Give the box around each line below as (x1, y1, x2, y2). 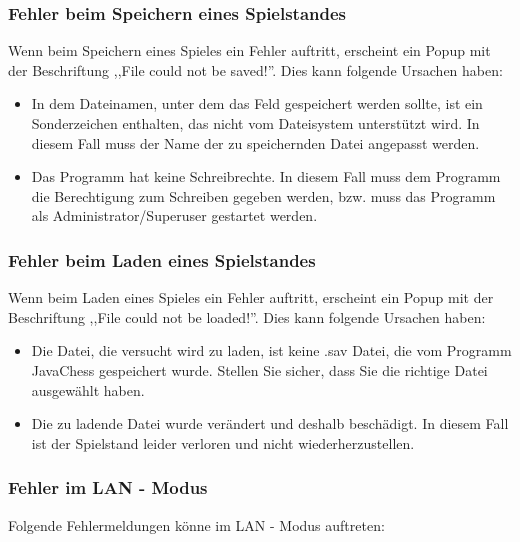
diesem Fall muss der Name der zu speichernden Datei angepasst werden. (31, 132, 480, 153)
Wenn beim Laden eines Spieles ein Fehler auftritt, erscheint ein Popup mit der (8, 287, 494, 308)
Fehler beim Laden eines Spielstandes (8, 247, 316, 272)
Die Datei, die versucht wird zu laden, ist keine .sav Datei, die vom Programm (31, 340, 512, 361)
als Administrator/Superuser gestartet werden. (31, 205, 318, 226)
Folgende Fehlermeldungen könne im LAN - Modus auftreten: (8, 514, 385, 535)
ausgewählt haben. (31, 379, 145, 400)
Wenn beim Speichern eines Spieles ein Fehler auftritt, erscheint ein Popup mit (8, 40, 491, 61)
